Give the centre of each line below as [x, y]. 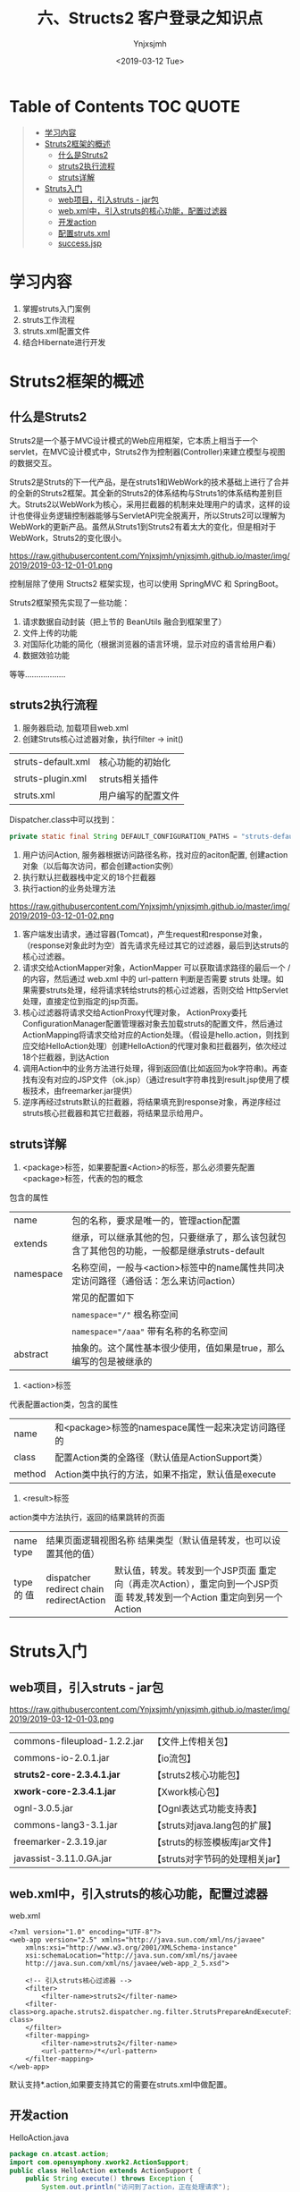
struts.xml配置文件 [56, 331]
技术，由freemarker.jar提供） [83, 1091]
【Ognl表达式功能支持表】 [207, 1809]
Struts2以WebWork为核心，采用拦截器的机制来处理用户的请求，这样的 [154, 504]
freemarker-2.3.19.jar [61, 1841]
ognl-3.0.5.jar [44, 1808]
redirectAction [76, 1600]
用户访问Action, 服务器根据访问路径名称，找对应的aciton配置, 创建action [155, 855]
